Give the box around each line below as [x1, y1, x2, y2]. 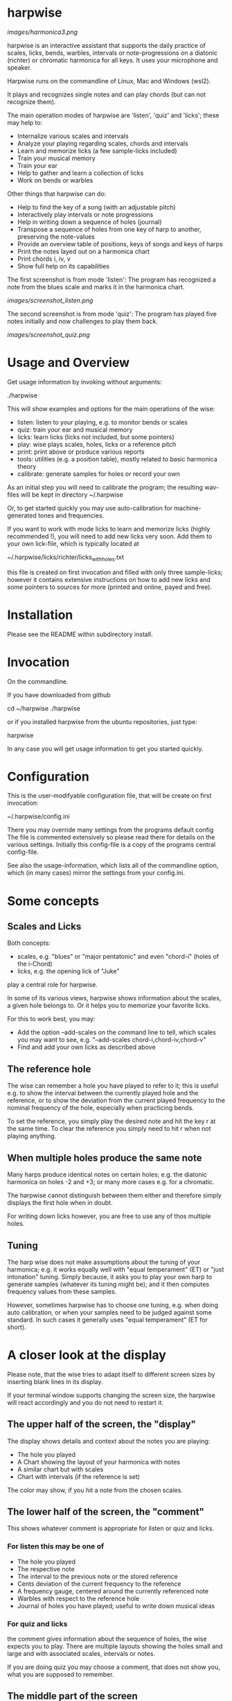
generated [7, 511, 37, 520]
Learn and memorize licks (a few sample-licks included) [17, 146, 178, 155]
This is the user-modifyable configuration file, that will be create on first [7, 792, 212, 800]
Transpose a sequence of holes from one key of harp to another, [17, 225, 202, 233]
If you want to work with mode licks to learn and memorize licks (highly [7, 524, 211, 533]
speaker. [7, 63, 33, 71]
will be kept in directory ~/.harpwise [20, 490, 123, 499]
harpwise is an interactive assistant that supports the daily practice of [7, 41, 206, 49]
